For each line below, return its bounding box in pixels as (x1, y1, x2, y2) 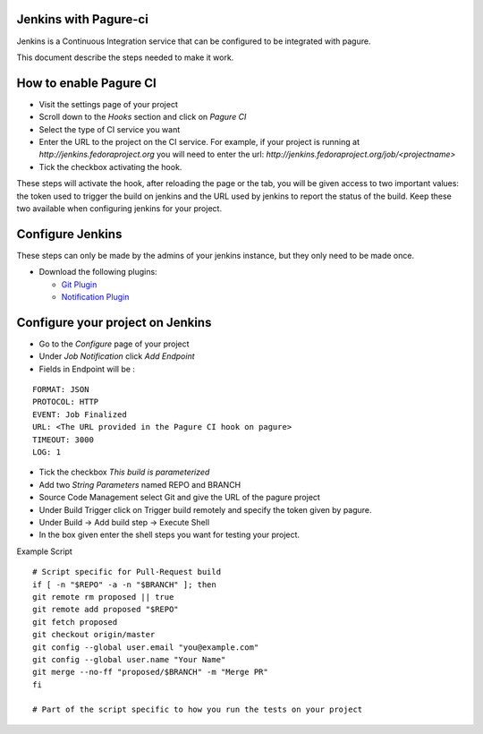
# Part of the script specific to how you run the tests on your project (32, 704, 363, 715)
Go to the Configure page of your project (38, 338, 190, 349)
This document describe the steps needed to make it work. (16, 52, 234, 63)
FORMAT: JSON (32, 385, 89, 395)
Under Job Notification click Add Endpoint (38, 351, 196, 362)
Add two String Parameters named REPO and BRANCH (38, 479, 241, 490)
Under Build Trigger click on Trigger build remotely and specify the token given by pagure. (38, 504, 372, 515)
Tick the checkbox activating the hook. (38, 161, 182, 172)
